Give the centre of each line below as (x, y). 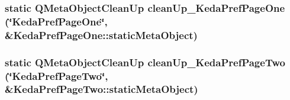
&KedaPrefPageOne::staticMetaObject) (101, 35)
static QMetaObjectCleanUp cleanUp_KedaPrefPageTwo (145, 62)
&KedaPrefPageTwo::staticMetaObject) (101, 89)
